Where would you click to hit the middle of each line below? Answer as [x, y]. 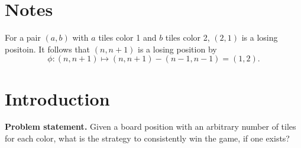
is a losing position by [177, 49]
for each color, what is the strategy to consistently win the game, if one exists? [147, 138]
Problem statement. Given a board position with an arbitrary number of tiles [150, 126]
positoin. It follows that [48, 49]
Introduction [57, 98]
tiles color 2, [187, 37]
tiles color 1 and [127, 37]
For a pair [23, 37]
